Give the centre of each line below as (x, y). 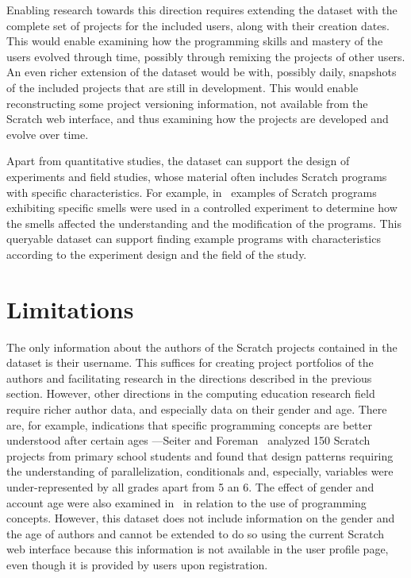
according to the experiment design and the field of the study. (157, 254)
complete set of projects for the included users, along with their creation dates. (198, 25)
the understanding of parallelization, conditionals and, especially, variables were (200, 471)
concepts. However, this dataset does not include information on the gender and (201, 518)
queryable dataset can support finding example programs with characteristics (194, 239)
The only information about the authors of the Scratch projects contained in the (202, 347)
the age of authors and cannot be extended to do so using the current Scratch (195, 533)
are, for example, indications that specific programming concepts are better (189, 424)
